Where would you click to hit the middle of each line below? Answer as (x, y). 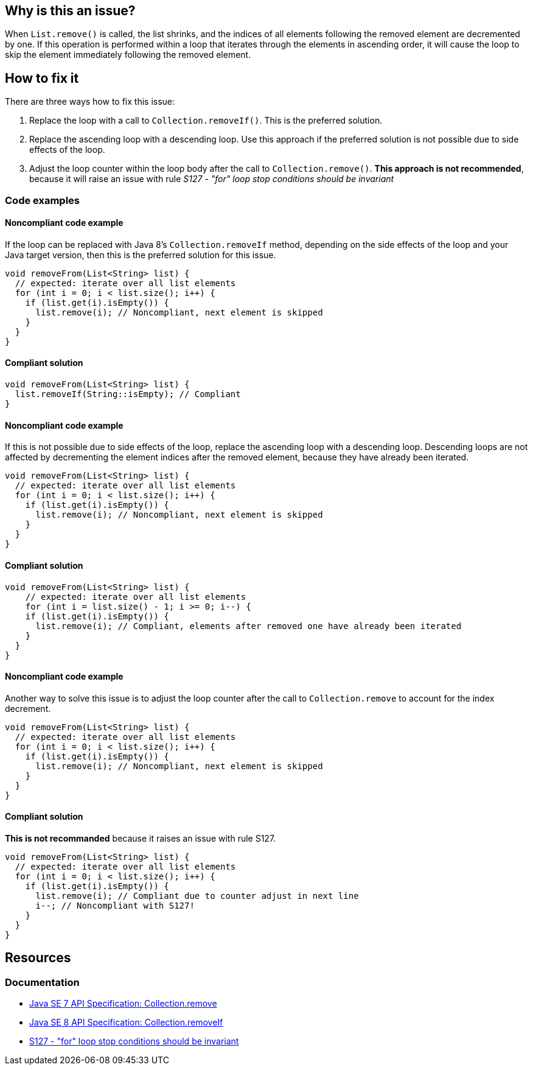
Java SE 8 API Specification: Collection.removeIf (126, 1022)
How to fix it (42, 78)
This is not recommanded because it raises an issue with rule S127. (141, 838)
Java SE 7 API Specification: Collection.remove (123, 1004)
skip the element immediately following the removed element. (128, 55)
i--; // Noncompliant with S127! (115, 905)
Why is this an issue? (70, 11)
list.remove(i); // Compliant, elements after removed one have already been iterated (249, 626)
